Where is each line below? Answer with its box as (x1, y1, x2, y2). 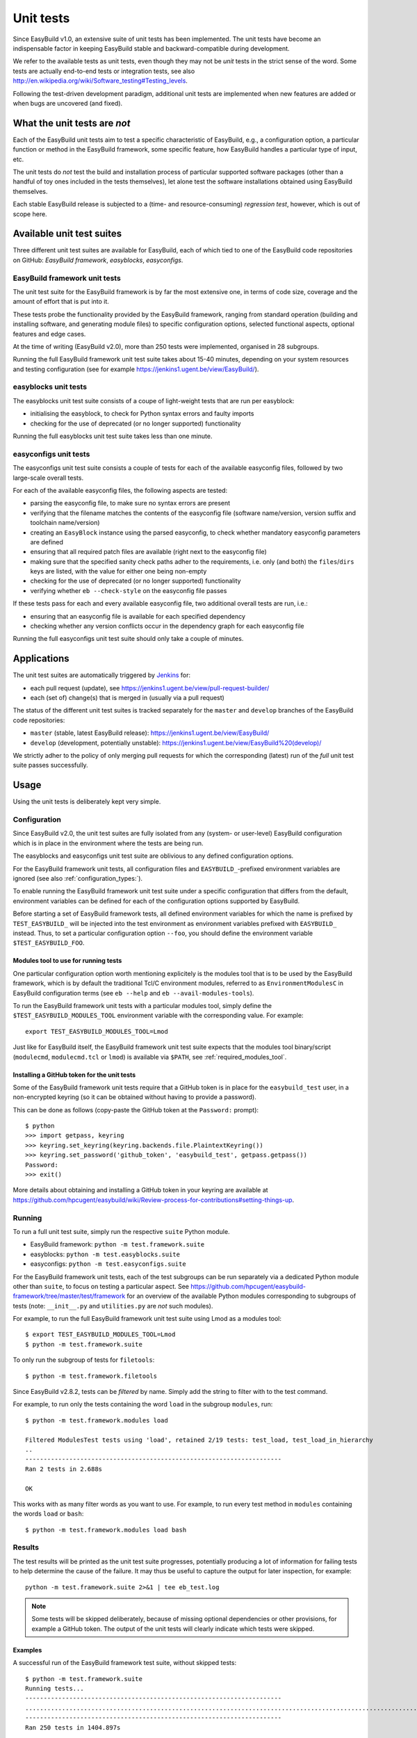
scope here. (13, 209, 48, 218)
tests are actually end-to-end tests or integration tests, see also (13, 67, 195, 75)
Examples (13, 1646, 42, 1654)
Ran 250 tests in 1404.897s (25, 1723, 121, 1731)
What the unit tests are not (13, 117, 131, 129)
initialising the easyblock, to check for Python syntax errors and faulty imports (30, 409, 254, 418)
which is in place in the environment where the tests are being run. (13, 838, 204, 847)
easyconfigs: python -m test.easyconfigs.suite (30, 1260, 187, 1268)
